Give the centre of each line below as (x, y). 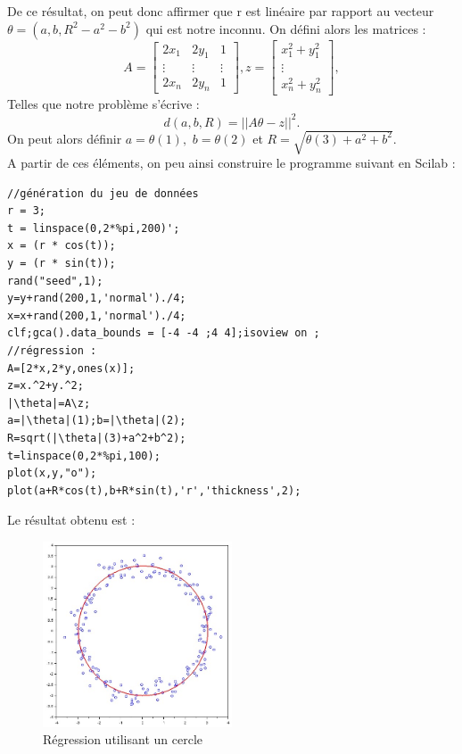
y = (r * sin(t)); (62, 264)
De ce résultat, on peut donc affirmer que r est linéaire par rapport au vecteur (221, 11)
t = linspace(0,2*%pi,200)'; (94, 228)
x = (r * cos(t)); (62, 246)
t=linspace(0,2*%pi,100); (84, 456)
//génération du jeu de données (103, 193)
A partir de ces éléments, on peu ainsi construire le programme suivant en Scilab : (231, 163)
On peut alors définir (65, 138)
